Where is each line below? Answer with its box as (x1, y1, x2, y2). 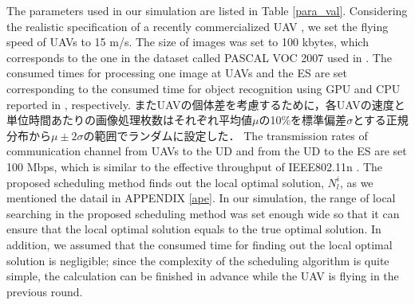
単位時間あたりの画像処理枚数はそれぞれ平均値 (6, 111, 252, 128)
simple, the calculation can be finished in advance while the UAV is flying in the (6, 268, 399, 284)
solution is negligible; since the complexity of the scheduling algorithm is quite (6, 252, 389, 268)
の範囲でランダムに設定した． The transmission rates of (83, 127, 368, 143)
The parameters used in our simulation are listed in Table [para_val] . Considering (6, 2, 408, 18)
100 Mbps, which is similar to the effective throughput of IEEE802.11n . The (6, 158, 383, 174)
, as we (339, 174, 373, 190)
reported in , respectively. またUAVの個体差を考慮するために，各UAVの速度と (6, 96, 405, 112)
